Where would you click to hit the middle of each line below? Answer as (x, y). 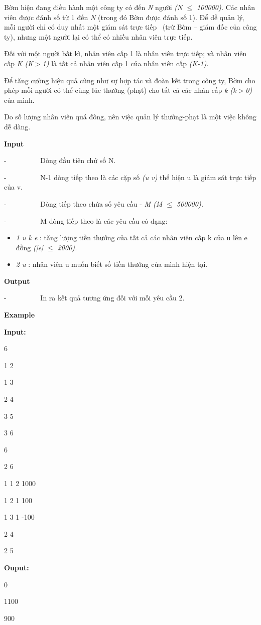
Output (17, 281)
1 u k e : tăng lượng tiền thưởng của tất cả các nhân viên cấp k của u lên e (132, 238)
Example (20, 315)
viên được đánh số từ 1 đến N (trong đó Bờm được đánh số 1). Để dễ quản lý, (124, 17)
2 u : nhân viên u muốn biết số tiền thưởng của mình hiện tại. (112, 264)
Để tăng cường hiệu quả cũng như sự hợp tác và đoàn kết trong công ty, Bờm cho (130, 80)
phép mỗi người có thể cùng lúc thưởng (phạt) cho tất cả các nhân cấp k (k (120, 90)
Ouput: (17, 567)
